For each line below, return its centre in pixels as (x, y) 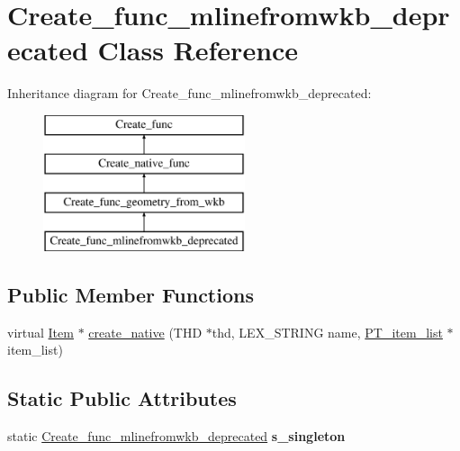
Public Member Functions (131, 295)
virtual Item (41, 332)
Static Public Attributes (122, 398)
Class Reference (198, 50)
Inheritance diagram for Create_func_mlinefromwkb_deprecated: (189, 93)
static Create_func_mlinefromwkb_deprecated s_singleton (176, 436)
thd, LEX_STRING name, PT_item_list (327, 332)
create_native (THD (145, 332)
